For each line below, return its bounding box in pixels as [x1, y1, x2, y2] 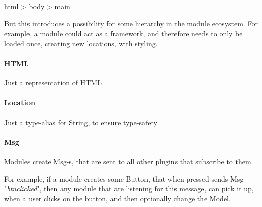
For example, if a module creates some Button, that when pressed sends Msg [4, 173, 244, 184]
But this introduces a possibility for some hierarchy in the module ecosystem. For [4, 18, 258, 28]
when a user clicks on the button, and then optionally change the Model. [4, 193, 231, 203]
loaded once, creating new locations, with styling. [4, 38, 158, 48]
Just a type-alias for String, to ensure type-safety [4, 116, 157, 127]
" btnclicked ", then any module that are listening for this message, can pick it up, [4, 183, 254, 194]
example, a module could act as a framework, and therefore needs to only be [4, 28, 243, 39]
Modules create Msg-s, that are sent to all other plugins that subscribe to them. [4, 156, 253, 166]
